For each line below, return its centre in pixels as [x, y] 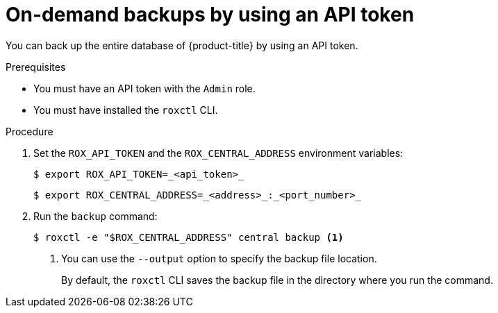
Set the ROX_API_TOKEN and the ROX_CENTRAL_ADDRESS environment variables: [218, 153]
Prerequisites [36, 67]
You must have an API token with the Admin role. [144, 88]
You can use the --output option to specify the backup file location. [219, 258]
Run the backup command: [96, 216]
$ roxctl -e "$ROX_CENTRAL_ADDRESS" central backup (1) [189, 237]
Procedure [30, 131]
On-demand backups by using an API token [210, 15]
